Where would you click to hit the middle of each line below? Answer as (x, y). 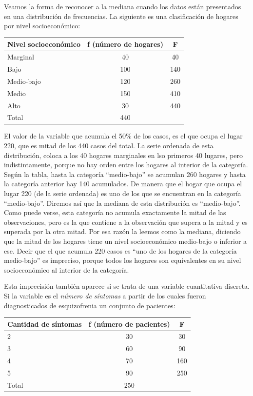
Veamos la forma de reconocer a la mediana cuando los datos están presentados (123, 6)
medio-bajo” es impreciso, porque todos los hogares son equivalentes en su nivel (123, 260)
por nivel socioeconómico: (42, 26)
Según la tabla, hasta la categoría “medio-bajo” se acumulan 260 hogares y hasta (125, 174)
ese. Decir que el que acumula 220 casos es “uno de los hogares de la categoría (120, 250)
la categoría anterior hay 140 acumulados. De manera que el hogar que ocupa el (123, 184)
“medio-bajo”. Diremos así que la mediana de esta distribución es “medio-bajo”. (122, 203)
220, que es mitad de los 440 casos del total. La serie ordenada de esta (109, 146)
